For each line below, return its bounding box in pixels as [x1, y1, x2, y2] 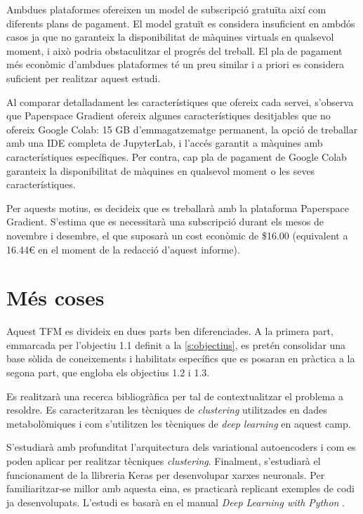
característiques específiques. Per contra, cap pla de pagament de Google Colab [6, 149, 347, 164]
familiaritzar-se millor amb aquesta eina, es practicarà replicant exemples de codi [6, 481, 355, 496]
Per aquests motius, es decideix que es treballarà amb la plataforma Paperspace [6, 200, 349, 215]
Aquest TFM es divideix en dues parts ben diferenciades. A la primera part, [6, 324, 334, 338]
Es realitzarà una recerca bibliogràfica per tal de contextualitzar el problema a [6, 388, 344, 403]
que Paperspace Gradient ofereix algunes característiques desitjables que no [6, 108, 331, 123]
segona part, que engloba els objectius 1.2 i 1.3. [6, 365, 210, 379]
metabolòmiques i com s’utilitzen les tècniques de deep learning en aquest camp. [6, 416, 351, 430]
